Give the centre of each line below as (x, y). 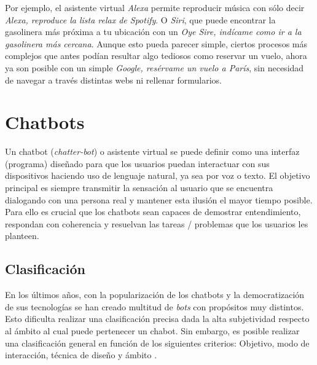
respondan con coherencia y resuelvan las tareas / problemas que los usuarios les (157, 223)
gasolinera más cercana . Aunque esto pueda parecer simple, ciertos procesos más (156, 43)
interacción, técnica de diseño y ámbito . (81, 355)
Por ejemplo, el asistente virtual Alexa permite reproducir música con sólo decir (155, 7)
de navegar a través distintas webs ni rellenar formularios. (113, 80)
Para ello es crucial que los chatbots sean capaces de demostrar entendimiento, (153, 212)
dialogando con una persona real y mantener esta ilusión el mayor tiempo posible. (159, 199)
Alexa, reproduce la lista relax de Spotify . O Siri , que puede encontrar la (140, 19)
